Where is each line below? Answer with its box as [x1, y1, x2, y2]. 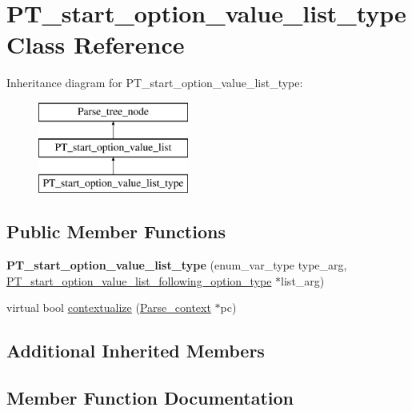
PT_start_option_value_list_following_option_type [6, 272, 272, 289]
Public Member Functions [6, 219, 226, 244]
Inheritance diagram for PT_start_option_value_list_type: [6, 74, 303, 91]
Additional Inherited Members [6, 338, 265, 363]
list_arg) [281, 272, 325, 289]
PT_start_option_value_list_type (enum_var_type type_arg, [6, 257, 347, 273]
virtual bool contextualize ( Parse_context [6, 299, 211, 316]
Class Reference [6, 28, 185, 61]
